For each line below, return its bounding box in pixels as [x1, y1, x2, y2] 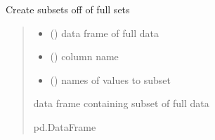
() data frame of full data [50, 25, 159, 40]
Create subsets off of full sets [6, 2, 130, 16]
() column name [50, 49, 119, 64]
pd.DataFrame [33, 119, 96, 134]
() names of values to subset [50, 72, 171, 87]
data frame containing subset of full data [33, 96, 209, 111]
